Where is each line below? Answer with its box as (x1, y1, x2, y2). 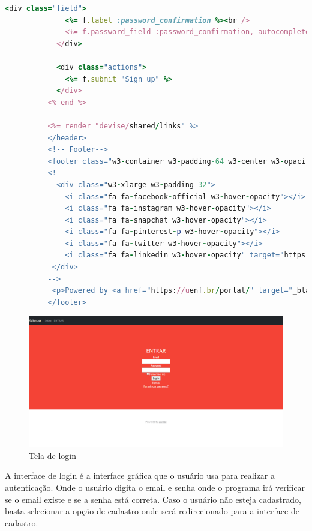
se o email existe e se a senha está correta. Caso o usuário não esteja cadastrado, (5, 493, 301, 505)
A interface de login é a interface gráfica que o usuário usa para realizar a (5, 469, 275, 482)
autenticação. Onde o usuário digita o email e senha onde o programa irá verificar (5, 481, 305, 494)
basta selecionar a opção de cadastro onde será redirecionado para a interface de (5, 505, 299, 517)
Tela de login (29, 449, 76, 461)
